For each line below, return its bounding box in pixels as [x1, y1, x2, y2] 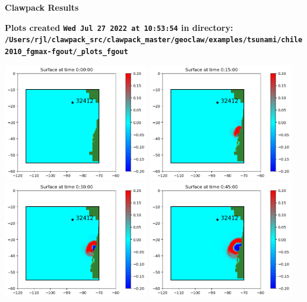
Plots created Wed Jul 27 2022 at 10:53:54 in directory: [5, 21, 233, 33]
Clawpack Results [5, 1, 79, 13]
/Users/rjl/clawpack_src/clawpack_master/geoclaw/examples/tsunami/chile [5, 36, 303, 45]
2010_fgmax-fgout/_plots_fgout [5, 47, 128, 56]
